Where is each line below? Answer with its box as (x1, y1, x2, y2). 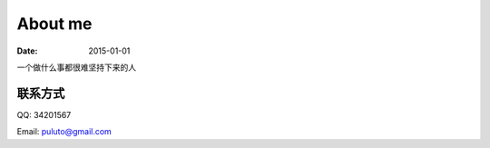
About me (16, 14, 93, 34)
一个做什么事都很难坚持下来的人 (16, 62, 136, 73)
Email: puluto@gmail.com (16, 126, 113, 137)
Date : (16, 45, 38, 56)
